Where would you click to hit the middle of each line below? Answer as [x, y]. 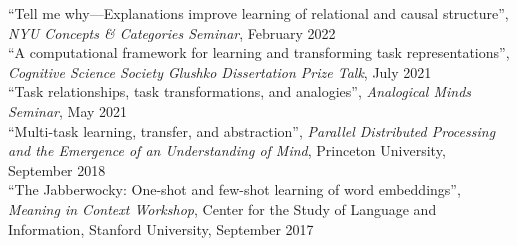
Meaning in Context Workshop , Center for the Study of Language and [222, 208]
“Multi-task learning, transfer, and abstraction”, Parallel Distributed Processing [252, 130]
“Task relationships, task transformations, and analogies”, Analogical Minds [240, 91]
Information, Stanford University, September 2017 [161, 228]
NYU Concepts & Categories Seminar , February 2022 [172, 32]
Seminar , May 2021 [68, 110]
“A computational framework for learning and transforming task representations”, [259, 52]
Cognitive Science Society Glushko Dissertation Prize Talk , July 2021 [220, 71]
